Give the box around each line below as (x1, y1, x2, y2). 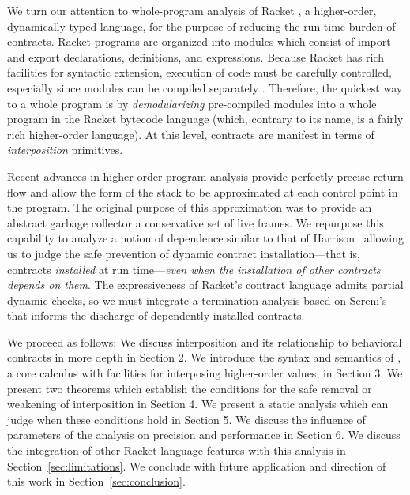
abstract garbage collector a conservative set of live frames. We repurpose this (7, 214, 384, 231)
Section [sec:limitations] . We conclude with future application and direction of (7, 457, 386, 474)
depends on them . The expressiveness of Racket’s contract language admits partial (7, 276, 404, 293)
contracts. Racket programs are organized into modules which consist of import (7, 33, 391, 50)
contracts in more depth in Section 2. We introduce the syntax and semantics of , (7, 349, 401, 366)
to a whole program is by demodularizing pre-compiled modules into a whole (7, 95, 377, 111)
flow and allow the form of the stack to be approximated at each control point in (7, 183, 398, 200)
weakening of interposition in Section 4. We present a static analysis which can (7, 396, 389, 412)
